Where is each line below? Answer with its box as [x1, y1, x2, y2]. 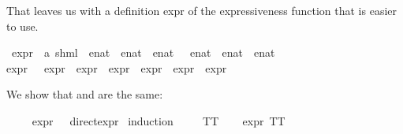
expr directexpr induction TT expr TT [32, 112, 285, 128]
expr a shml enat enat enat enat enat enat [11, 44, 275, 61]
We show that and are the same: [6, 86, 163, 102]
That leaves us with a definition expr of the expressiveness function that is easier [6, 2, 397, 18]
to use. [6, 17, 39, 34]
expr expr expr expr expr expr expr [6, 59, 227, 76]
